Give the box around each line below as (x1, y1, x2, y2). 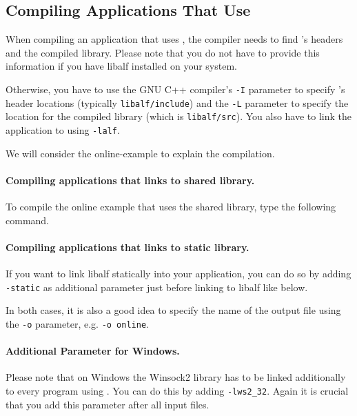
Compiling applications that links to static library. (6, 239, 249, 254)
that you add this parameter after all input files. (6, 397, 210, 411)
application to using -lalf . (6, 122, 120, 137)
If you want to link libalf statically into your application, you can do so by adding (6, 266, 351, 280)
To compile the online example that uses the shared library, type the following (6, 199, 336, 213)
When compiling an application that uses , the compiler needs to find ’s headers (6, 32, 343, 46)
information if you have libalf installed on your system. (6, 59, 237, 73)
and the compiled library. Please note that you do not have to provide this (6, 45, 320, 59)
